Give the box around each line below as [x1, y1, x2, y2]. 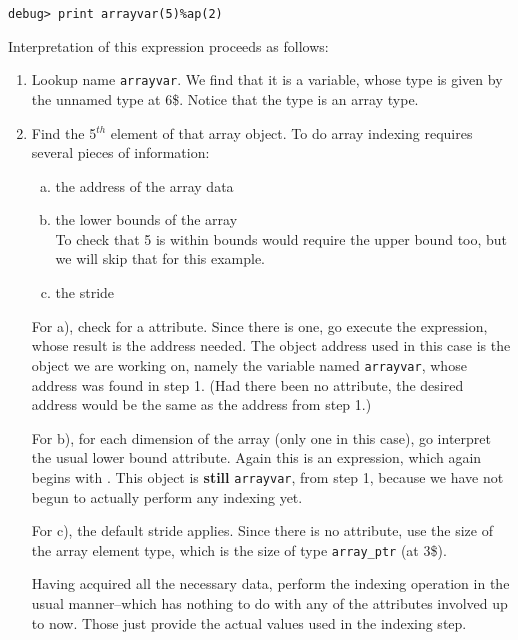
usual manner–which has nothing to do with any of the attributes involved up [31, 592, 508, 613]
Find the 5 [31, 122, 97, 143]
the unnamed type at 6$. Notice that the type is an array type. [31, 88, 419, 109]
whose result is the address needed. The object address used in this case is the [31, 335, 511, 356]
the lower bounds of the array [55, 209, 238, 230]
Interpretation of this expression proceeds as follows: [8, 35, 329, 56]
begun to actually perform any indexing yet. [31, 486, 303, 507]
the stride [55, 282, 115, 303]
